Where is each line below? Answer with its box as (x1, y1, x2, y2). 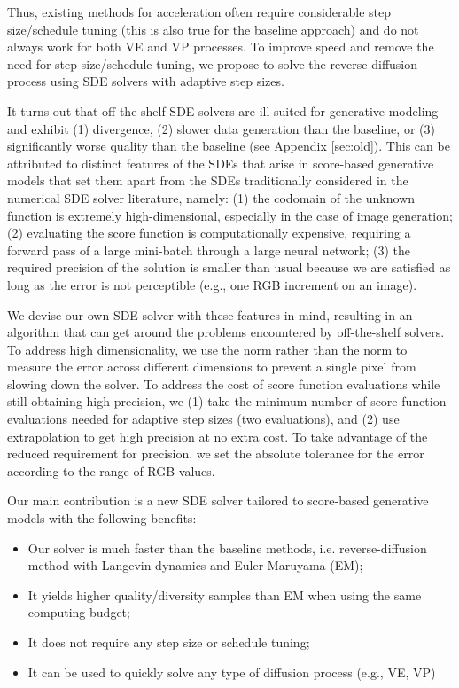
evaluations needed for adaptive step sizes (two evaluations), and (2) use (7, 410, 400, 428)
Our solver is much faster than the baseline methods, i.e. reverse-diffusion (27, 538, 427, 557)
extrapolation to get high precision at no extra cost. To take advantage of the (7, 426, 428, 445)
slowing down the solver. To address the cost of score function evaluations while (7, 374, 440, 393)
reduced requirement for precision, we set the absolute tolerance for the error (7, 444, 424, 463)
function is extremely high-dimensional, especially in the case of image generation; (7, 206, 453, 224)
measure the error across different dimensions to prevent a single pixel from (7, 357, 416, 376)
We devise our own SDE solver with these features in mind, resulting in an (7, 305, 413, 324)
